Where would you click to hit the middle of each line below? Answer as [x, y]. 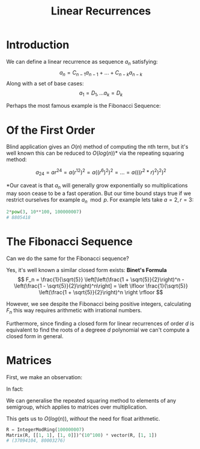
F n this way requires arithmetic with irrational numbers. [74, 311]
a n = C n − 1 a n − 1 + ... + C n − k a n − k [101, 73]
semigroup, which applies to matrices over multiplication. [77, 407]
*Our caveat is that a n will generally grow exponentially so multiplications [97, 186]
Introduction [38, 45]
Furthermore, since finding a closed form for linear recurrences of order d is [100, 323]
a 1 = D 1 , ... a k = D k [101, 93]
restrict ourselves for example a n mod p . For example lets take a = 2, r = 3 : [100, 200]
